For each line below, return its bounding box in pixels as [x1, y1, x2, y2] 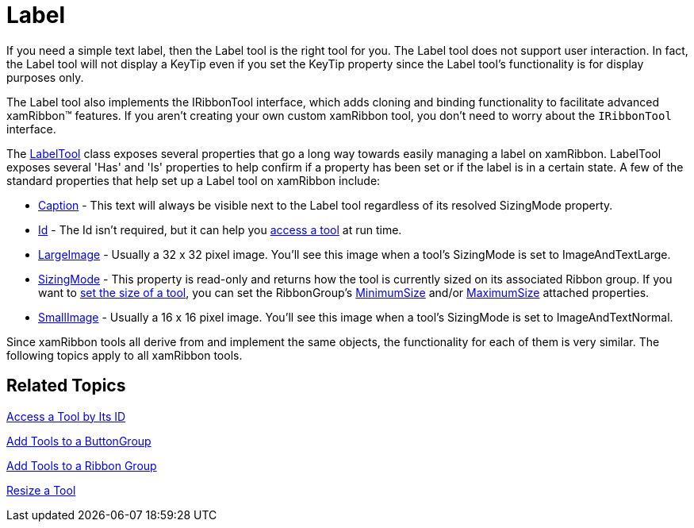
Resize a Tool [6, 483, 76, 497]
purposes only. [6, 70, 84, 84]
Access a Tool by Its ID [6, 409, 126, 423]
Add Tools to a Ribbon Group [6, 458, 157, 472]
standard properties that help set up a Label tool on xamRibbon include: [6, 173, 381, 187]
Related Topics [6, 376, 126, 396]
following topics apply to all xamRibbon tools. [6, 348, 243, 362]
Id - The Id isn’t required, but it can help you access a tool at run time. [38, 222, 402, 237]
